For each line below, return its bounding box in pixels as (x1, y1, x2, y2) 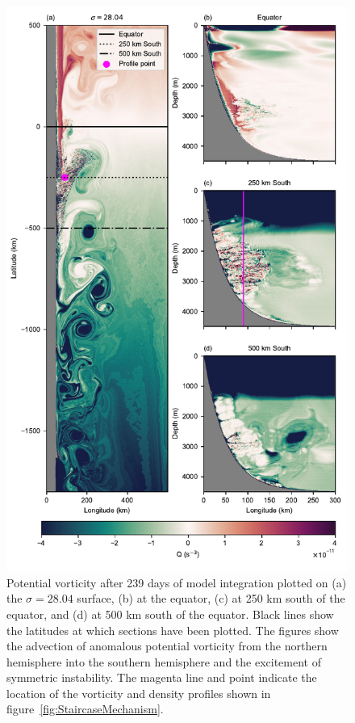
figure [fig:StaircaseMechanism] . (6, 700, 164, 717)
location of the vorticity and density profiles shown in (6, 684, 271, 701)
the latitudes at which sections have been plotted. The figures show (6, 621, 339, 638)
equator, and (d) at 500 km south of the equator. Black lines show (6, 605, 334, 622)
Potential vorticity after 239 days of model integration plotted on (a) (6, 574, 347, 591)
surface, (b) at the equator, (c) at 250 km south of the (77, 590, 345, 607)
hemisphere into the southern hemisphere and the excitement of (6, 653, 321, 670)
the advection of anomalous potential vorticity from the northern (6, 637, 328, 654)
